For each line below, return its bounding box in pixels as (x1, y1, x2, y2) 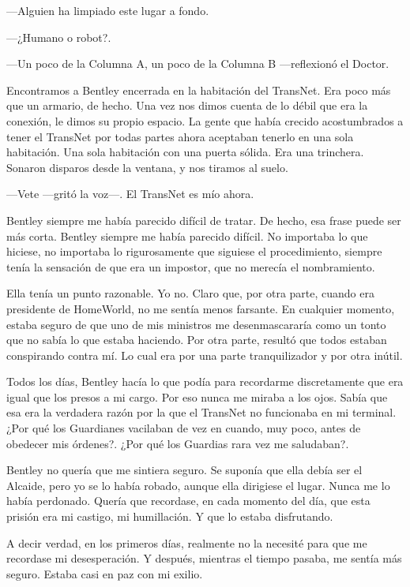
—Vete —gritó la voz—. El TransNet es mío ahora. (6, 185, 254, 202)
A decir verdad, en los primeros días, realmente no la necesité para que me (6, 534, 367, 551)
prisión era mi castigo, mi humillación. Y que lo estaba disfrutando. (6, 508, 333, 525)
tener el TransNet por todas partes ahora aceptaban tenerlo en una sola (6, 128, 354, 144)
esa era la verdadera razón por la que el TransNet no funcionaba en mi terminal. (6, 404, 397, 421)
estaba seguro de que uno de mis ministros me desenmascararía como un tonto (6, 316, 386, 332)
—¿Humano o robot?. (6, 28, 111, 45)
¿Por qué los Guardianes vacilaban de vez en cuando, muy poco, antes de (6, 420, 361, 436)
